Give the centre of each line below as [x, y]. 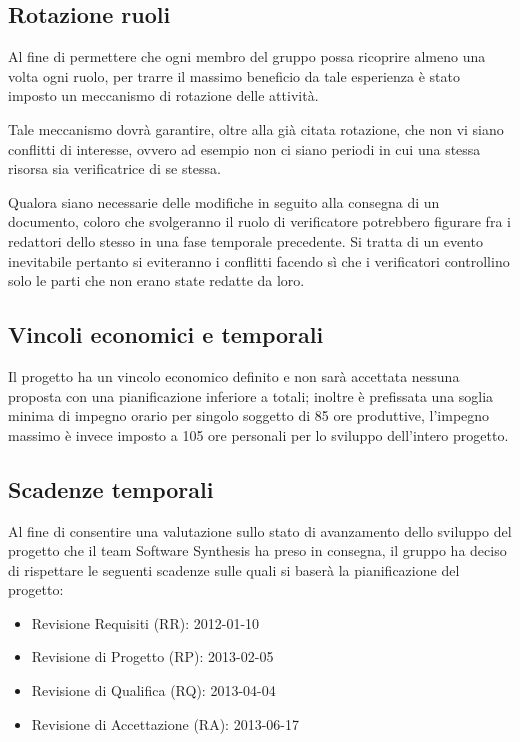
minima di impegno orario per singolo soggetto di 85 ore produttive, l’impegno [249, 415]
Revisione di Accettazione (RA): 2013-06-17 [165, 723]
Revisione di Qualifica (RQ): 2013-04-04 [153, 690]
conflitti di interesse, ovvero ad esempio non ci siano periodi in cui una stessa [244, 148]
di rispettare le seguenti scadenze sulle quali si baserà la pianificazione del [234, 569]
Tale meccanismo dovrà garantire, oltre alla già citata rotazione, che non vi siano [256, 128]
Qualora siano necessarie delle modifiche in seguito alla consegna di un [224, 201]
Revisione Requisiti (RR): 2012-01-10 [145, 622]
